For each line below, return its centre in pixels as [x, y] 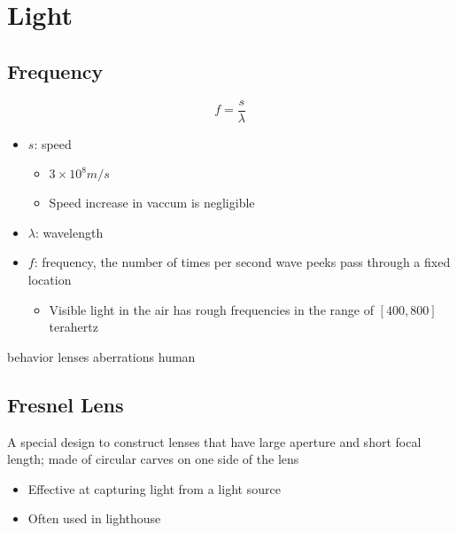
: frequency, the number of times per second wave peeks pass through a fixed [242, 262]
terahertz [74, 327]
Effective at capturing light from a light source [154, 488]
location [50, 280]
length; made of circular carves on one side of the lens [153, 459]
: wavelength [69, 232]
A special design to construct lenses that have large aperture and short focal [214, 441]
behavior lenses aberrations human [101, 356]
